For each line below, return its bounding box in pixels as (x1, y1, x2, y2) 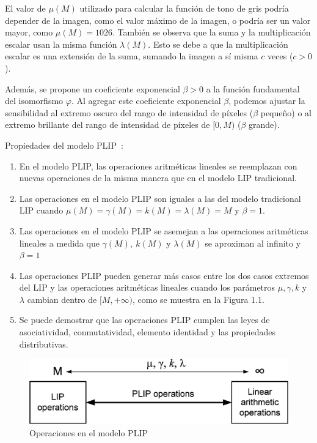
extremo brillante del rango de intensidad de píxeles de (5, 118, 210, 131)
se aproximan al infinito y (205, 236, 301, 249)
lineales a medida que (19, 236, 100, 249)
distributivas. (19, 337, 68, 350)
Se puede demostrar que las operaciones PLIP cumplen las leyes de (19, 313, 270, 326)
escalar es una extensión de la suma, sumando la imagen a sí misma (5, 50, 258, 62)
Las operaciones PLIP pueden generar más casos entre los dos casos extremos (19, 269, 309, 281)
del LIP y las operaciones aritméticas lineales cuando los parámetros (19, 281, 275, 294)
